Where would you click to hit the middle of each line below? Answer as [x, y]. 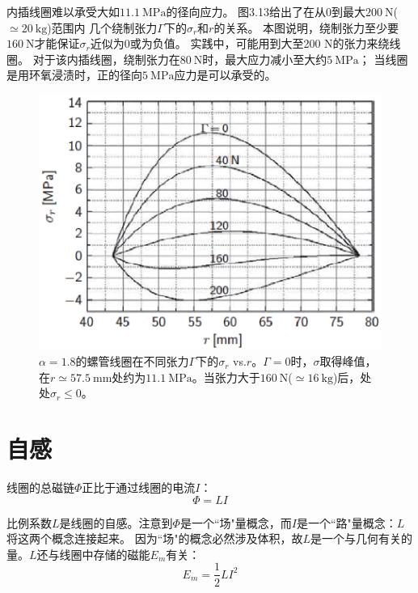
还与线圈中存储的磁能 [93, 554]
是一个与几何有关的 [362, 538]
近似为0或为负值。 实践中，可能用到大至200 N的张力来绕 [240, 43]
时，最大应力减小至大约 [265, 59]
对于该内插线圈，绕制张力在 [106, 59]
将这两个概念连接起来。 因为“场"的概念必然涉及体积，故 [155, 538]
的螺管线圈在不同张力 [132, 361]
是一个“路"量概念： [346, 522]
